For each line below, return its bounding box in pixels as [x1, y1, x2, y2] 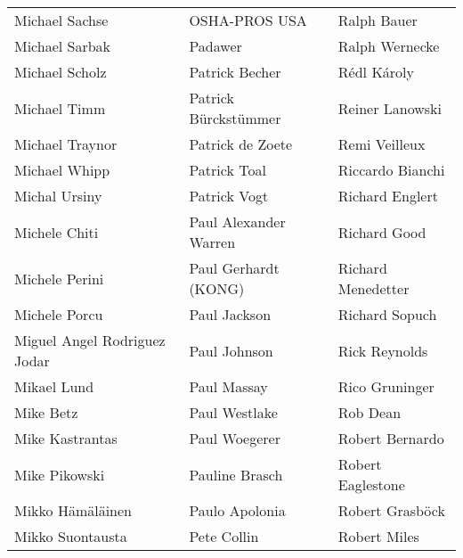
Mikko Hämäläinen [14, 500, 133, 521]
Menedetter [337, 278, 410, 299]
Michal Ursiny [14, 185, 102, 206]
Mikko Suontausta [14, 526, 127, 546]
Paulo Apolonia [189, 500, 286, 521]
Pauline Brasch [189, 464, 283, 485]
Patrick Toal [189, 160, 266, 180]
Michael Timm [14, 97, 106, 119]
